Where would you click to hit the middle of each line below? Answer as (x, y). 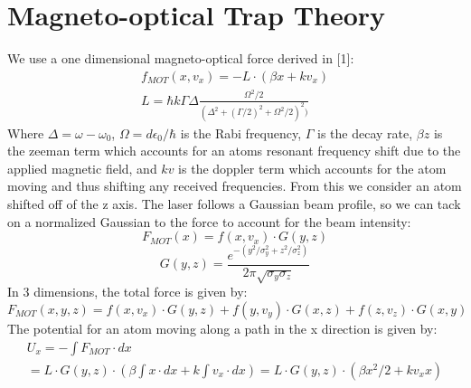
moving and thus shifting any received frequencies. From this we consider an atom (235, 186)
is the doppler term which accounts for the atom (312, 168)
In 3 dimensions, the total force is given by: (127, 292)
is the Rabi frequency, (241, 132)
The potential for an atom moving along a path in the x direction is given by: (222, 329)
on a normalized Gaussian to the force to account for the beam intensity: (209, 221)
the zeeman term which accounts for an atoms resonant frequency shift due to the (234, 151)
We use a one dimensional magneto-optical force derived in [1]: (181, 58)
